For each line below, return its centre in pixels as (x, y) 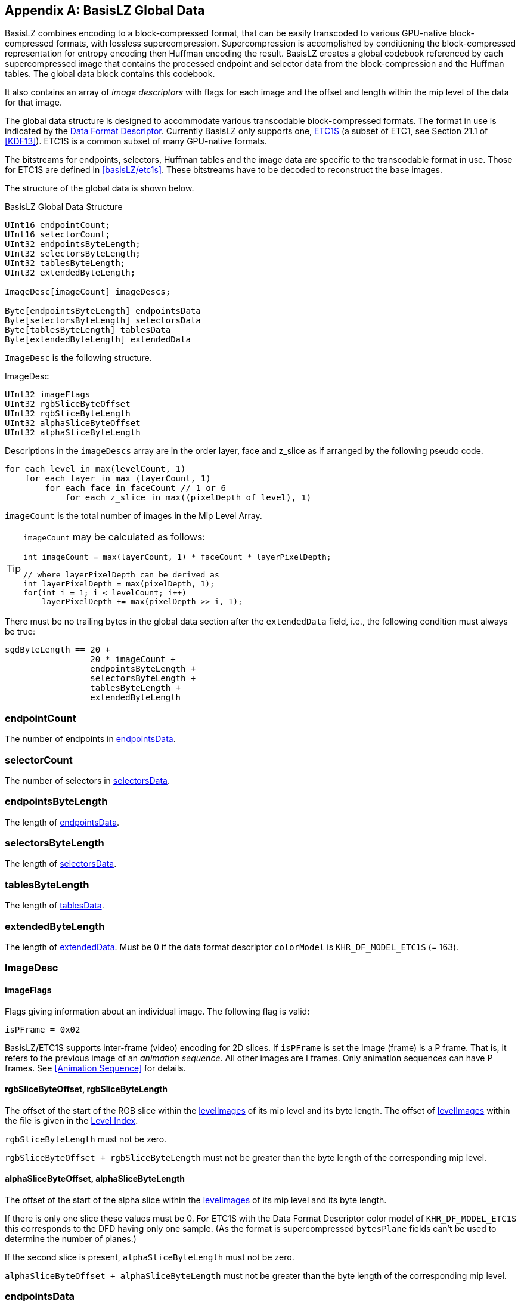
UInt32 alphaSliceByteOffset (73, 423)
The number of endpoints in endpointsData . (90, 739)
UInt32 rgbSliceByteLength (68, 414)
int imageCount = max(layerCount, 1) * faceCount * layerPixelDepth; (177, 557)
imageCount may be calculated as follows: (114, 537)
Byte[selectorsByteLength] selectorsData (103, 321)
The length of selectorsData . (61, 864)
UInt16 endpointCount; (58, 225)
